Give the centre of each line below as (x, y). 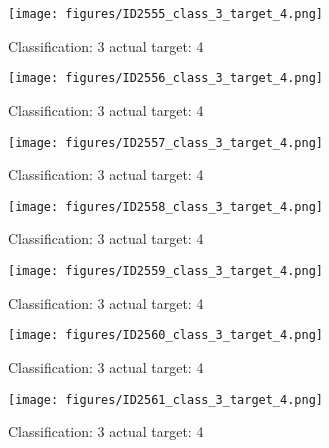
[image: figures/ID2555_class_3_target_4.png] (165, 14)
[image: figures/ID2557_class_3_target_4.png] (165, 142)
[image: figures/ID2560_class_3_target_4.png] (165, 335)
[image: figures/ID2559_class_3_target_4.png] (165, 271)
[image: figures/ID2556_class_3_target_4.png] (165, 78)
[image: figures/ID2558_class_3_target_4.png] (165, 206)
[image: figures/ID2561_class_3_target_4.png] (165, 399)
